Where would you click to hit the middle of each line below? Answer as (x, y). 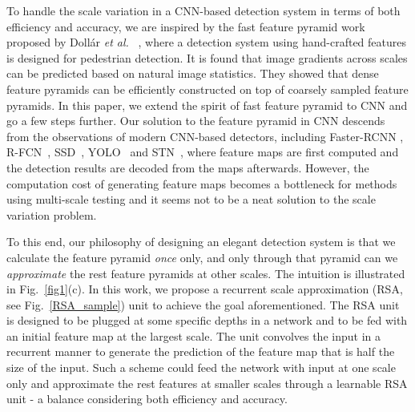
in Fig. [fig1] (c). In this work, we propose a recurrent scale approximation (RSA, (205, 289)
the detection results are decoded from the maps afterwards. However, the (188, 167)
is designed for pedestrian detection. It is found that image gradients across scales (207, 57)
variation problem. (52, 214)
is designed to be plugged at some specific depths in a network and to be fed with (207, 320)
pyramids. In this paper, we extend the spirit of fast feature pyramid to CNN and (207, 105)
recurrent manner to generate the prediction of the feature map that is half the (201, 351)
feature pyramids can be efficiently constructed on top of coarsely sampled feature (207, 89)
